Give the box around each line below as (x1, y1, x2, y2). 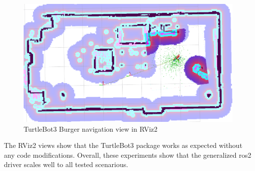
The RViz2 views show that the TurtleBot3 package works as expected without (4, 140, 243, 150)
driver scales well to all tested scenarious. (4, 159, 128, 170)
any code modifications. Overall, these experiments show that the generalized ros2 (4, 149, 252, 160)
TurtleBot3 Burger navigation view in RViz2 (24, 123, 158, 134)
